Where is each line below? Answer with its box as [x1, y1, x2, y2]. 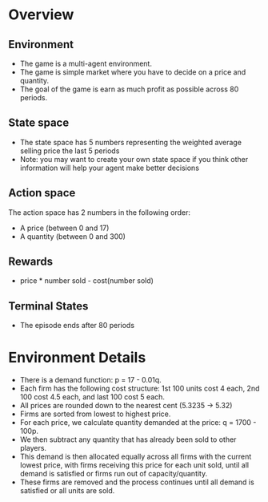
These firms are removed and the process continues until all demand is [19, 477, 254, 487]
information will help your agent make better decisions [19, 163, 200, 172]
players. [19, 443, 46, 453]
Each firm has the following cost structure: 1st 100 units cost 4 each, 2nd [19, 383, 260, 394]
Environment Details [8, 349, 146, 366]
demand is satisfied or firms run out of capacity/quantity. [19, 469, 208, 479]
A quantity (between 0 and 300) [19, 231, 126, 241]
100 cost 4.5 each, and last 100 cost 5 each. [19, 392, 166, 402]
